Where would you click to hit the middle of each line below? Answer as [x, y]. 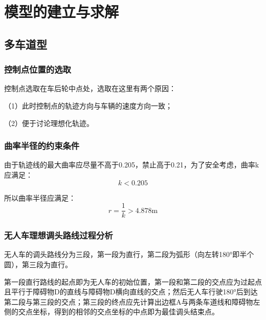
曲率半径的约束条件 [42, 146]
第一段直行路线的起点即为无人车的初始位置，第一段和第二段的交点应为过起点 [133, 281]
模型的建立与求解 [62, 12]
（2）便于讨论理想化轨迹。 [49, 123]
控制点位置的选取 [38, 69]
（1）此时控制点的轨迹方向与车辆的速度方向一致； [88, 105]
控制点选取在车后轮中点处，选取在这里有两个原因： [90, 88]
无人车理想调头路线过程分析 [59, 235]
